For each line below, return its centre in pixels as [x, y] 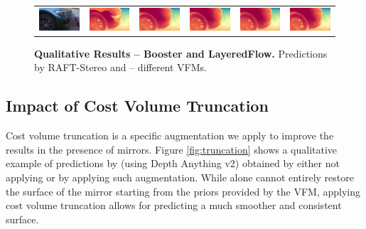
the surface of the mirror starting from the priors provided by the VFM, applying [183, 191]
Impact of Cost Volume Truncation [137, 106]
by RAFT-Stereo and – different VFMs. [121, 67]
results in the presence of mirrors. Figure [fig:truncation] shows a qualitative [172, 149]
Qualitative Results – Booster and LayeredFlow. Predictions [181, 53]
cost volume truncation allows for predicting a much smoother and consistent [174, 205]
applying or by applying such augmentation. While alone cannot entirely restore [180, 177]
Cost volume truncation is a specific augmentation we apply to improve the [170, 135]
